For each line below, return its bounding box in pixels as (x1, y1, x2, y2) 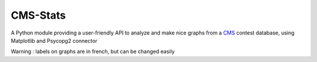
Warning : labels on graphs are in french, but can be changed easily (11, 48, 175, 55)
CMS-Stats (11, 9, 66, 22)
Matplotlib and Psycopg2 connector (11, 37, 98, 44)
